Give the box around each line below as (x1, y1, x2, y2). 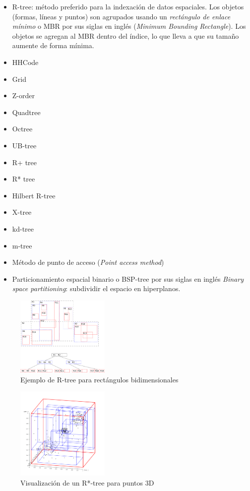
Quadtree (12, 107, 41, 117)
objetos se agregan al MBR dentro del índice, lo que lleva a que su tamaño (12, 30, 239, 41)
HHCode (12, 57, 39, 67)
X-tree (12, 207, 32, 217)
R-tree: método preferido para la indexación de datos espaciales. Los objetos (12, 1, 244, 11)
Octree (12, 123, 33, 134)
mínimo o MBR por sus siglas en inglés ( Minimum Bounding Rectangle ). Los (12, 21, 246, 31)
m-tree (12, 240, 32, 250)
